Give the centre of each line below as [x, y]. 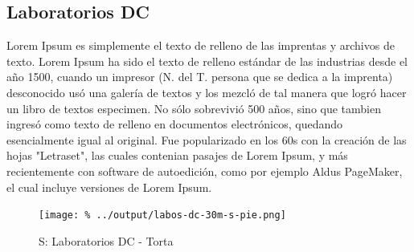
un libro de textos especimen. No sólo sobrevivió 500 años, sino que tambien [194, 108]
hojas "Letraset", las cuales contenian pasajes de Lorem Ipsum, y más [177, 155]
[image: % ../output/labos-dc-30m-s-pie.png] [162, 215]
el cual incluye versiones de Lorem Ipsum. [109, 187]
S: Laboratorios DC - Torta [106, 240]
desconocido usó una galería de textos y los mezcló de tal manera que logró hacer [207, 92]
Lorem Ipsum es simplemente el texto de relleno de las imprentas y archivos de [201, 45]
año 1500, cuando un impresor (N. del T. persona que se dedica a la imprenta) [200, 77]
